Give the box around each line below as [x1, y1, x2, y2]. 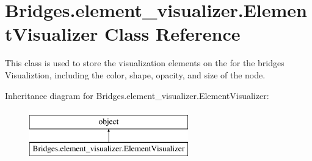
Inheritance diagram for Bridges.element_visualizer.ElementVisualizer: [5, 89, 269, 101]
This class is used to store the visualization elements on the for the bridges [5, 57, 285, 69]
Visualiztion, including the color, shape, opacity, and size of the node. [5, 68, 266, 81]
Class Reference [104, 21, 241, 46]
